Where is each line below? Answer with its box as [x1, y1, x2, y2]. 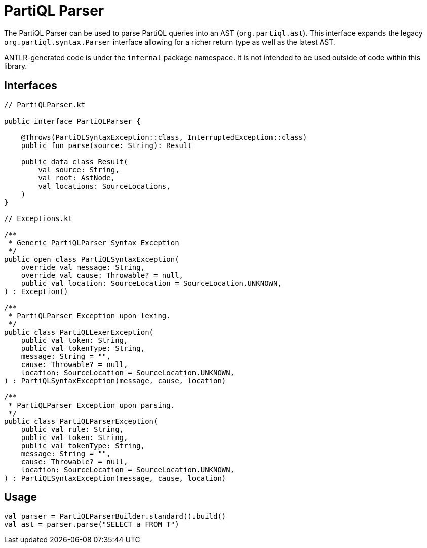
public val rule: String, [21, 425, 124, 433]
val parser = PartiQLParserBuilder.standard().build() [4, 512, 226, 521]
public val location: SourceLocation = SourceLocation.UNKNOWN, [21, 279, 282, 287]
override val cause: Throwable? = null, [21, 271, 184, 279]
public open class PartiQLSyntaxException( [4, 254, 179, 263]
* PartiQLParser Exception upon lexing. [8, 311, 171, 320]
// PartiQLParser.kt [4, 100, 86, 109]
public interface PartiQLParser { [4, 117, 141, 125]
